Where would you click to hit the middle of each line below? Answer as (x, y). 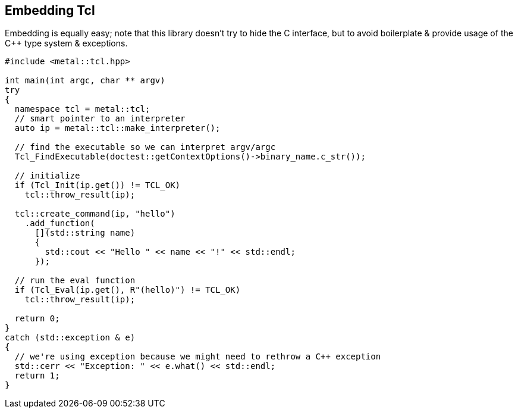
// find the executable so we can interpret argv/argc (145, 147)
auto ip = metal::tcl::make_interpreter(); (117, 128)
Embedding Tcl (50, 10)
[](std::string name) (85, 233)
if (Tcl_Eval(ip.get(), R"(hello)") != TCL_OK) (128, 290)
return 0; (37, 319)
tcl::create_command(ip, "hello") (95, 214)
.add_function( (60, 223)
